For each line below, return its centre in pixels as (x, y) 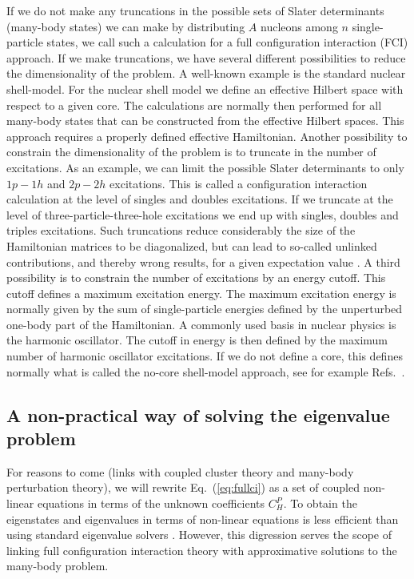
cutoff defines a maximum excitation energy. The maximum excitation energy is (201, 293)
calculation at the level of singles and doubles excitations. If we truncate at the (200, 199)
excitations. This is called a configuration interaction (239, 183)
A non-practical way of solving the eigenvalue (198, 414)
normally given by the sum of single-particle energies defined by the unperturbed (205, 309)
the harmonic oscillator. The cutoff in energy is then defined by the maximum (197, 340)
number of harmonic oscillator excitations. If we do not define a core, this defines (205, 356)
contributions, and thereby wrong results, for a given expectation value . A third (203, 261)
